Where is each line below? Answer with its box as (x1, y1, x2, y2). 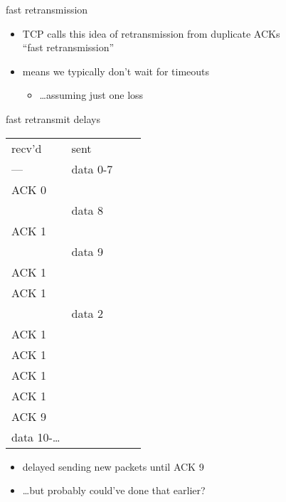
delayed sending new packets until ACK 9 (22, 459, 204, 474)
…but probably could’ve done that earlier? (22, 483, 206, 498)
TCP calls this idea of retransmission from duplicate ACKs (22, 26, 280, 41)
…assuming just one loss (39, 87, 144, 102)
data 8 (71, 201, 103, 218)
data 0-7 (71, 160, 113, 177)
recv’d (11, 139, 42, 156)
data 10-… (11, 428, 60, 445)
